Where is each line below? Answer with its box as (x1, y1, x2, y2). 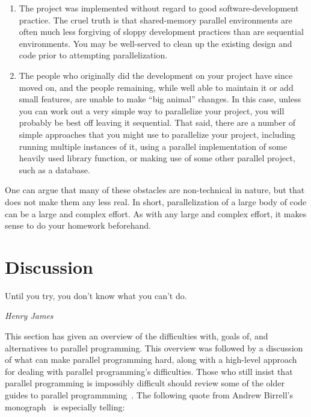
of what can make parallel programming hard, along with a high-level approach (5, 353, 297, 366)
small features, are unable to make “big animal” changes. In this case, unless (19, 93, 301, 105)
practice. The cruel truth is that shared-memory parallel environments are (19, 13, 292, 26)
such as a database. (19, 163, 90, 176)
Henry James (5, 309, 54, 322)
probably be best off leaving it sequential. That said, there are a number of (19, 116, 296, 129)
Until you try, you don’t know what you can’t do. (5, 289, 187, 301)
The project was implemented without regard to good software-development (19, 2, 299, 14)
